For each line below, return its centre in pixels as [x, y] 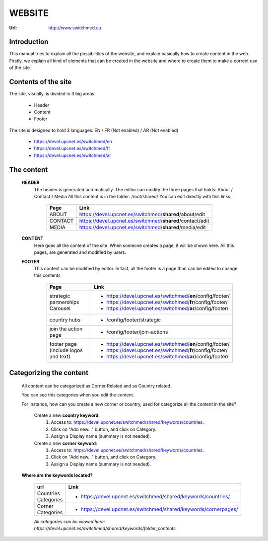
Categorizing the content [49, 373]
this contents [47, 275]
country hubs [65, 319]
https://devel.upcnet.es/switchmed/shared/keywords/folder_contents [105, 528]
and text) [60, 356]
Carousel [60, 308]
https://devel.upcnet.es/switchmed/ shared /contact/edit [144, 221]
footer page [63, 344]
